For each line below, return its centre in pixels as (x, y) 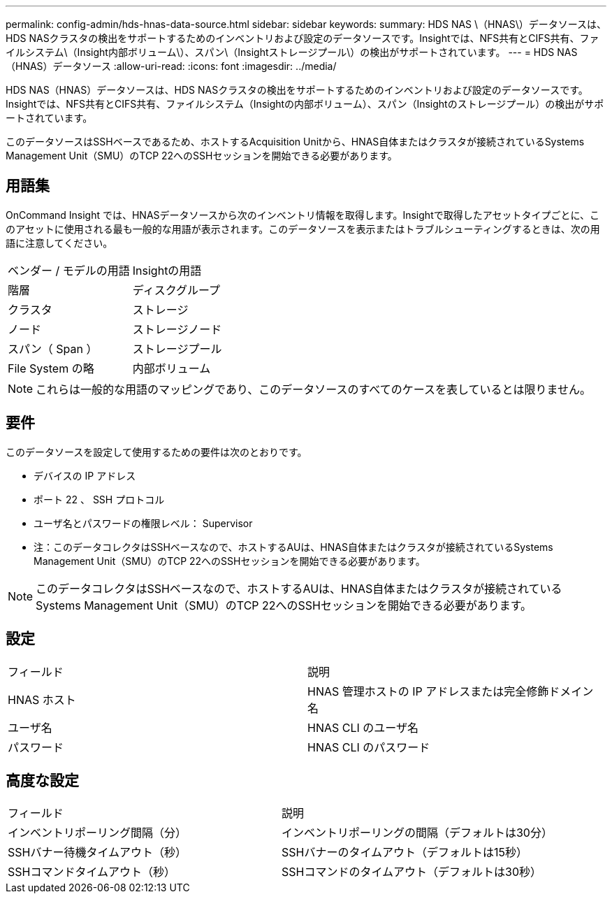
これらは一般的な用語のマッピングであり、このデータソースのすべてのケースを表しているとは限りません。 (313, 389)
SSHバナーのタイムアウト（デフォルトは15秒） (405, 853)
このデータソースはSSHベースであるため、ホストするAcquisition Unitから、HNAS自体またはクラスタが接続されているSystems (295, 142)
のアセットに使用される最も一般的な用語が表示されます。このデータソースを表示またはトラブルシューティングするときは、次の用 (303, 229)
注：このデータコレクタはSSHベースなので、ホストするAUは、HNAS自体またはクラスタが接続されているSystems (293, 547)
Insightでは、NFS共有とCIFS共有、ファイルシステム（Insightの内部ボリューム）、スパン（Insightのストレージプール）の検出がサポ (305, 104)
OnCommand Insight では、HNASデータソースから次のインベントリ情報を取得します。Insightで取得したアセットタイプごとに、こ (303, 215)
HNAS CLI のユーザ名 (363, 727)
